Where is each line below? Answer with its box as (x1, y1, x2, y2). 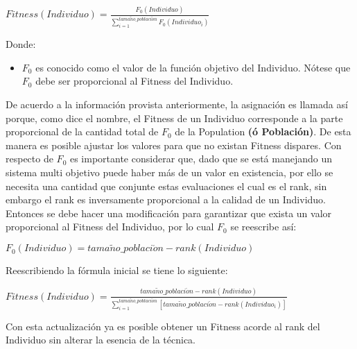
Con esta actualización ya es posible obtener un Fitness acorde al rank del (6, 318, 320, 333)
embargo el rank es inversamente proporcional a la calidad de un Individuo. (6, 192, 326, 207)
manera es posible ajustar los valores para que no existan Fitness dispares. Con (6, 137, 342, 152)
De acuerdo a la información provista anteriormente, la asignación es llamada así (6, 97, 348, 112)
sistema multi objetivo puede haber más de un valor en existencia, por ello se (6, 164, 333, 179)
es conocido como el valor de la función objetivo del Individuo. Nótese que (35, 60, 351, 74)
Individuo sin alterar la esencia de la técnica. (6, 332, 196, 347)
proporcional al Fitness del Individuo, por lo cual (6, 219, 214, 234)
